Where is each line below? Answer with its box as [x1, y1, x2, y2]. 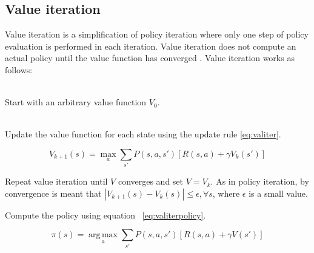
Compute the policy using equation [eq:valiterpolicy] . [5, 208, 206, 221]
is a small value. [249, 186, 308, 199]
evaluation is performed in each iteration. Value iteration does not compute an [5, 39, 296, 52]
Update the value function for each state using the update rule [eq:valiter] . [5, 128, 281, 140]
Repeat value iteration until [5, 175, 108, 188]
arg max [89, 231, 118, 240]
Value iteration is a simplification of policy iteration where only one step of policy [5, 28, 309, 41]
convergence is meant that [5, 186, 102, 199]
